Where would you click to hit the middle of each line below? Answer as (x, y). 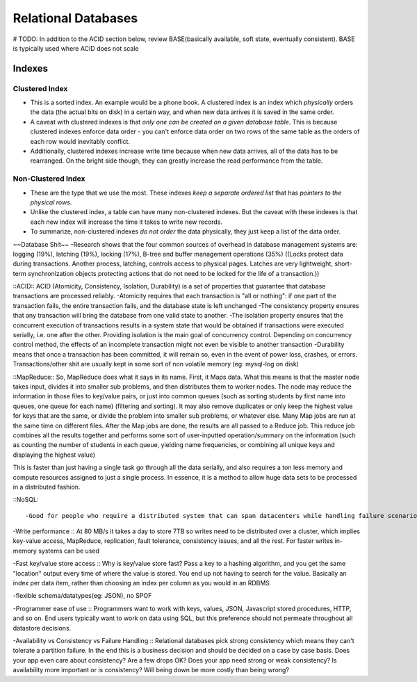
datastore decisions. (42, 628)
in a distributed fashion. (47, 487)
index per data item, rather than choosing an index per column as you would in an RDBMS (141, 583)
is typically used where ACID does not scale (76, 48)
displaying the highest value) (54, 455)
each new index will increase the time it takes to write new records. (126, 222)
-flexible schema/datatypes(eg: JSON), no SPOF (82, 596)
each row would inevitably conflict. (80, 141)
